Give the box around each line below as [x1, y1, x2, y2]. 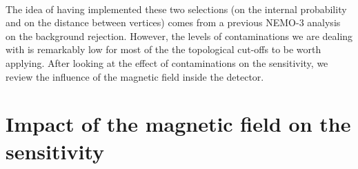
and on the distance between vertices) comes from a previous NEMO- [6, 15, 299, 30]
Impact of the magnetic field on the [6, 110, 351, 138]
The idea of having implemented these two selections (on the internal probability [6, 1, 347, 16]
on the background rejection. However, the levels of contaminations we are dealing [6, 28, 353, 43]
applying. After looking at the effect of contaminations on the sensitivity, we [6, 55, 328, 70]
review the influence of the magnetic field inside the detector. [6, 69, 264, 83]
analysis [307, 15, 341, 30]
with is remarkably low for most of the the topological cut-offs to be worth [6, 42, 321, 57]
